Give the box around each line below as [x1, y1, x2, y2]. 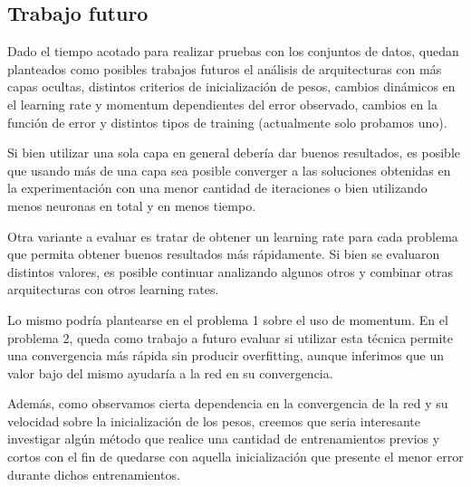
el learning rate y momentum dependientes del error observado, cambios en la [7, 94, 437, 113]
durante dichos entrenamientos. [7, 464, 180, 483]
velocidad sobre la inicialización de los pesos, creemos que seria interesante [7, 411, 421, 430]
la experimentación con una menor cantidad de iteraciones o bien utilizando [7, 178, 428, 197]
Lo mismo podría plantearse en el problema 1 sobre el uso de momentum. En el [7, 310, 448, 329]
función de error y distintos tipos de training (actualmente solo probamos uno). [7, 112, 447, 131]
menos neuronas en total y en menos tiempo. [7, 196, 256, 215]
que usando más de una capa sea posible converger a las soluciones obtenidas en [7, 160, 451, 179]
